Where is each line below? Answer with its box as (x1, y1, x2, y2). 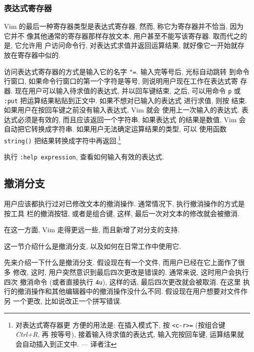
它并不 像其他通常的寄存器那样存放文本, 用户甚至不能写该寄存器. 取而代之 (4, 30, 240, 41)
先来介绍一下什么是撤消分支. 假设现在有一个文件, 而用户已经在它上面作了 (4, 257, 238, 267)
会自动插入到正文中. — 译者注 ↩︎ (15, 338, 117, 349)
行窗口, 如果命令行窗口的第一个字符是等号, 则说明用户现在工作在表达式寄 (4, 76, 238, 86)
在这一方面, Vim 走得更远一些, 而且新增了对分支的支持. (4, 224, 180, 235)
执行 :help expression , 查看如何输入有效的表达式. (4, 152, 164, 162)
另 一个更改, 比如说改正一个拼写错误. (4, 295, 122, 306)
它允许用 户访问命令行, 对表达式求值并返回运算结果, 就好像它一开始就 (15, 40, 238, 50)
